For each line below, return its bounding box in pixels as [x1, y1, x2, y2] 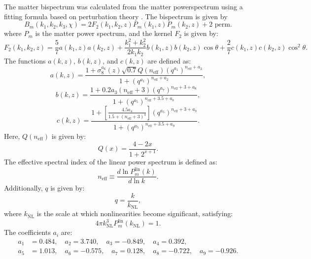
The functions [4, 55, 46, 65]
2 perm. [209, 21, 232, 29]
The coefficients [4, 227, 51, 237]
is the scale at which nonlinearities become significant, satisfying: [36, 208, 233, 219]
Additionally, [4, 183, 43, 193]
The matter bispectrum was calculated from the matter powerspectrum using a [4, 1, 243, 11]
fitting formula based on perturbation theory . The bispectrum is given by [4, 11, 228, 21]
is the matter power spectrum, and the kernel [35, 28, 173, 38]
